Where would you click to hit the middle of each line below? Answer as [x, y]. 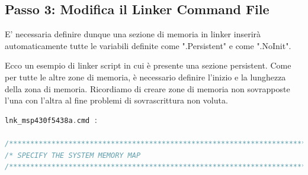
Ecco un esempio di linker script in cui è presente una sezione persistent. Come [148, 65]
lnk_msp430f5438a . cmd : [52, 120]
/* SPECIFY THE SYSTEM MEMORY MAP [73, 155]
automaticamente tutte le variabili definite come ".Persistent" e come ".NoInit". [148, 45]
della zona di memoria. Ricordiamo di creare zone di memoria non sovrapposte [147, 88]
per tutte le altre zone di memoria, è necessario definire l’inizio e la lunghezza [145, 77]
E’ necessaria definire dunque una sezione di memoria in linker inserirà [133, 34]
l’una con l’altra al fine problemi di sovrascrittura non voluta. [116, 100]
